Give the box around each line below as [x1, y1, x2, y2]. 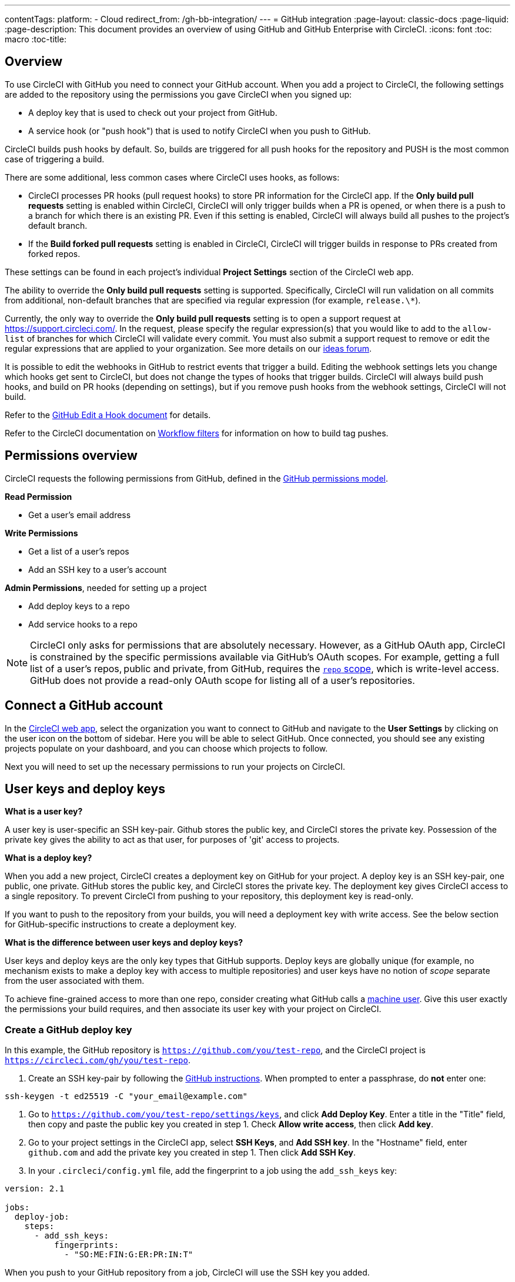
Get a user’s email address [28, 509, 131, 520]
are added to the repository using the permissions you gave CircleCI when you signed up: [5, 89, 352, 99]
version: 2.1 [5, 1184, 65, 1194]
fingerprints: [54, 1240, 119, 1250]
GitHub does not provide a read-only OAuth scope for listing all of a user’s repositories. [30, 674, 415, 686]
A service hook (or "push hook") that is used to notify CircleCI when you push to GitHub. [28, 125, 371, 136]
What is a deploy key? [5, 853, 92, 863]
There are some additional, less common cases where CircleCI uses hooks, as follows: [5, 172, 340, 182]
